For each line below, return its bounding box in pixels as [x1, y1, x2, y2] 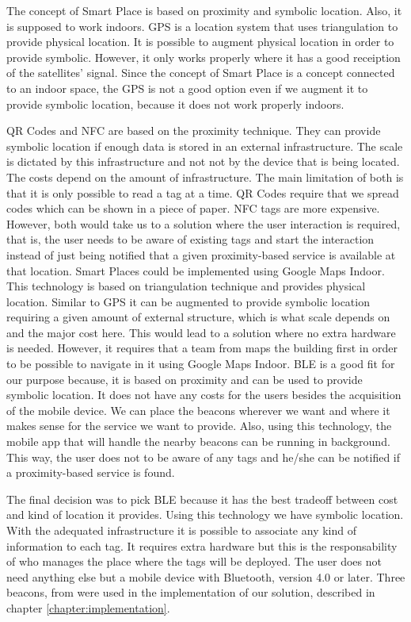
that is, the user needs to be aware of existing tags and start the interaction [6, 231, 375, 248]
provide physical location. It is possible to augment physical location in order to [6, 33, 394, 50]
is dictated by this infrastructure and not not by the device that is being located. [6, 153, 400, 170]
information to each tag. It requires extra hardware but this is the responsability [6, 537, 398, 554]
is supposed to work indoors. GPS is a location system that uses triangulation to [6, 17, 398, 34]
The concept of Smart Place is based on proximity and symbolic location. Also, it [6, 2, 402, 18]
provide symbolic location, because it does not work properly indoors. [6, 95, 344, 112]
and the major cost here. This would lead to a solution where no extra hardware [6, 324, 396, 340]
